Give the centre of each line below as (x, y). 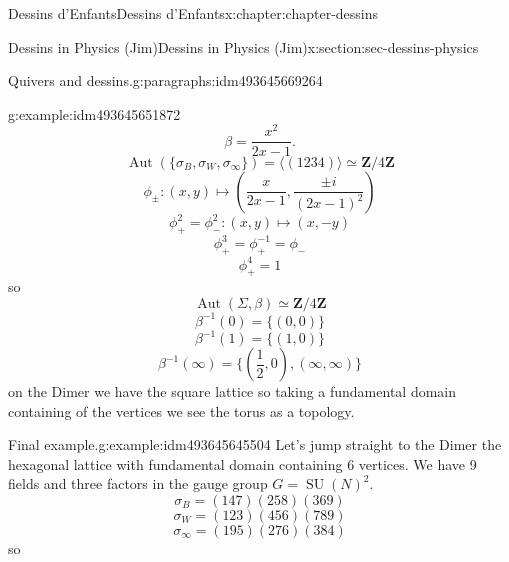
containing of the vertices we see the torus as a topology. (181, 410)
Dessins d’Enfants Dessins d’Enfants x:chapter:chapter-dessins (193, 13)
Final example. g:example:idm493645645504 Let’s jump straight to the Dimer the (255, 444)
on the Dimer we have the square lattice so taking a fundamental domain (232, 391)
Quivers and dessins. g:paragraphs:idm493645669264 (165, 80)
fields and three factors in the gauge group (138, 483)
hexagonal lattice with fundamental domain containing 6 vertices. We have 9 (242, 463)
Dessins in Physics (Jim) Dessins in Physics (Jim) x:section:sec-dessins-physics (243, 46)
